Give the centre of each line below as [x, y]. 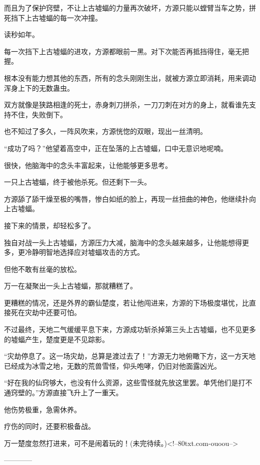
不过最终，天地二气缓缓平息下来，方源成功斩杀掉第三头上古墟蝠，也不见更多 [130, 329]
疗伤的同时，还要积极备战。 [49, 426]
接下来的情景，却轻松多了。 [49, 225]
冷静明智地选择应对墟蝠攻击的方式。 [84, 252]
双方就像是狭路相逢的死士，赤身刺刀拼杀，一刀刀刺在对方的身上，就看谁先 [126, 105]
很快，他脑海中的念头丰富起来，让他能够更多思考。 [88, 165]
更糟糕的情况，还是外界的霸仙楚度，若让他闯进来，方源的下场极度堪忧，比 [126, 302]
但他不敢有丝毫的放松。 [42, 269]
